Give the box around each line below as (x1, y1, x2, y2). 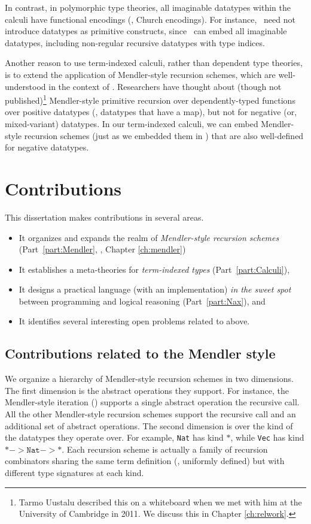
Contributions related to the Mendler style (5, 344, 276, 363)
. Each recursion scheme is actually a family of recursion (62, 442, 268, 455)
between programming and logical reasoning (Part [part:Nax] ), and (19, 294, 266, 307)
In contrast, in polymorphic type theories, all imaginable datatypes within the (5, 1, 291, 13)
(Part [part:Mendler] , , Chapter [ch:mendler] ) (19, 243, 186, 255)
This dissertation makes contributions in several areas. (5, 210, 204, 223)
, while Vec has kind (230, 431, 304, 444)
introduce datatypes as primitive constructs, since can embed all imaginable (5, 25, 287, 37)
